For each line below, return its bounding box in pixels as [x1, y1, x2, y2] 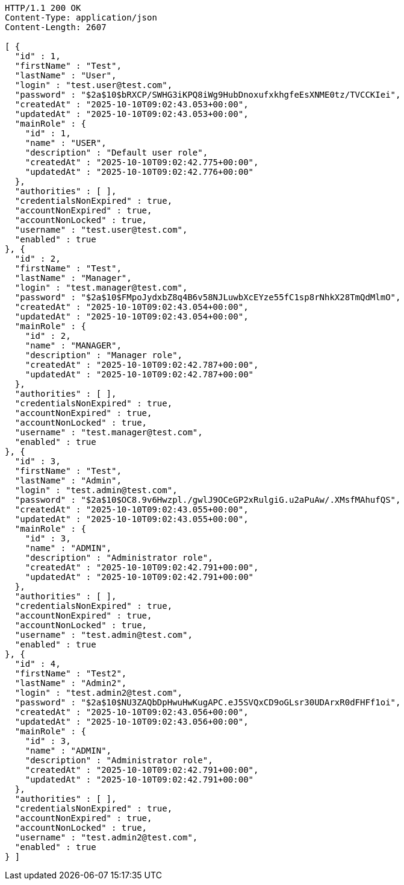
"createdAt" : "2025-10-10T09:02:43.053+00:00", [14, 99, 249, 109]
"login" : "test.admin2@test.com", [14, 688, 183, 698]
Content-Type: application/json [5, 13, 157, 22]
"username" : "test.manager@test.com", [14, 427, 203, 437]
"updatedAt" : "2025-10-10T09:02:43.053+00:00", [14, 109, 249, 119]
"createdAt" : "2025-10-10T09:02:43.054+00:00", [14, 302, 249, 312]
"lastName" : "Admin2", [14, 678, 127, 688]
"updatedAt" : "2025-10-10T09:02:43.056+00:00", [14, 717, 249, 726]
